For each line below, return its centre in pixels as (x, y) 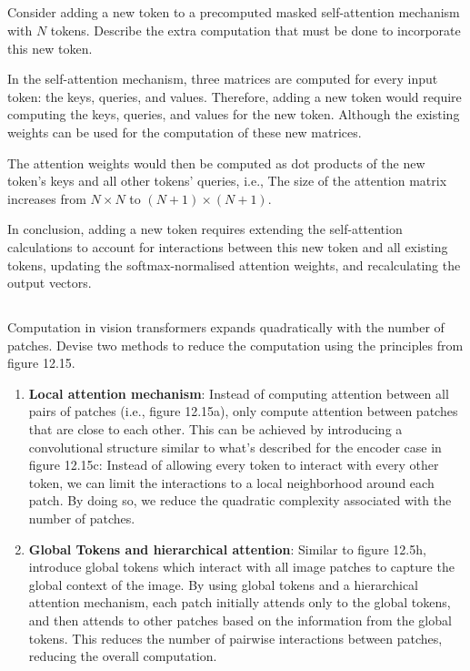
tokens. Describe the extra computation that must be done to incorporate (255, 30)
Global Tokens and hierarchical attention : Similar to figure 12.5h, (227, 549)
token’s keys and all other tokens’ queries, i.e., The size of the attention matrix (227, 181)
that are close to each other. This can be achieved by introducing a (215, 429)
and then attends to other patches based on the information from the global (240, 620)
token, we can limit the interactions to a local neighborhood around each (231, 482)
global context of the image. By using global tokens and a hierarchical (223, 584)
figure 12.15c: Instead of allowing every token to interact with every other (234, 465)
